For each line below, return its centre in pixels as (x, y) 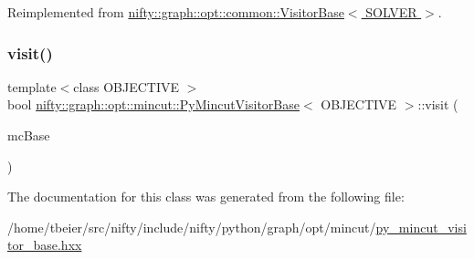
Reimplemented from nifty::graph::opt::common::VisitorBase (176, 12)
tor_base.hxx (45, 245)
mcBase (29, 135)
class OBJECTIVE (126, 86)
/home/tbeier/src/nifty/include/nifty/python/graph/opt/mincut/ (192, 227)
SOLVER (391, 12)
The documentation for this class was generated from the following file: (206, 197)
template (32, 86)
